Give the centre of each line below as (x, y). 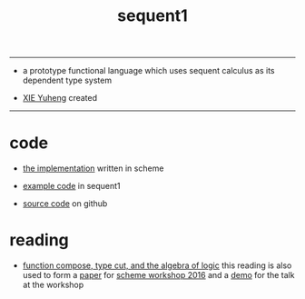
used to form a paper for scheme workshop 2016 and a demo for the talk (158, 275)
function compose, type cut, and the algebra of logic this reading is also (157, 265)
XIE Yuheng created (60, 98)
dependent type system (67, 80)
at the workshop (53, 285)
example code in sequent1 (71, 186)
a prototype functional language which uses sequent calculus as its (148, 71)
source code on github (65, 204)
